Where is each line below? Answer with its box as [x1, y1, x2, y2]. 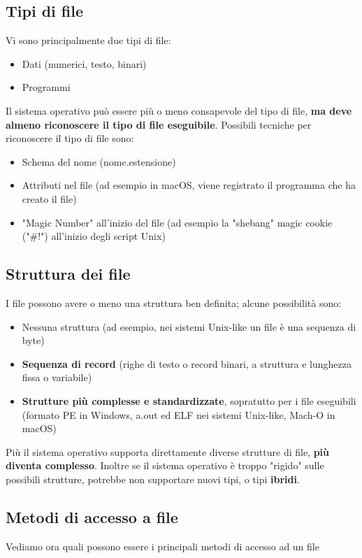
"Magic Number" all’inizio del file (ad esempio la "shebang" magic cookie [22, 215, 333, 229]
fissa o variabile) [22, 370, 92, 385]
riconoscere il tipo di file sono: [6, 131, 134, 145]
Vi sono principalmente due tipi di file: [6, 33, 171, 48]
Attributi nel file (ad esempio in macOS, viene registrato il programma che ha [22, 178, 356, 192]
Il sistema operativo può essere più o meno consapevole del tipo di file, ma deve [6, 103, 352, 117]
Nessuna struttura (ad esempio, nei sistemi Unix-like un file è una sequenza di [22, 319, 356, 334]
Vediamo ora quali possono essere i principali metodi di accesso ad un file [6, 538, 319, 553]
